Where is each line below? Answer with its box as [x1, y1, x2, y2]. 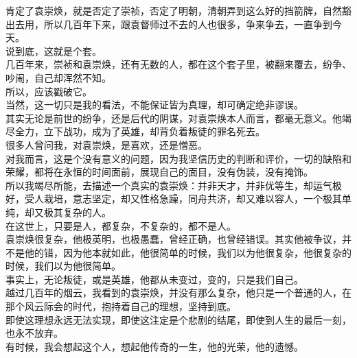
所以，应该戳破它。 [5, 84, 92, 98]
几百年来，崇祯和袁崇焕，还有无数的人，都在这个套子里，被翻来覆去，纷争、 [5, 57, 352, 71]
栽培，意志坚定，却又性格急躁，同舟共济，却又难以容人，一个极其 [43, 191, 342, 206]
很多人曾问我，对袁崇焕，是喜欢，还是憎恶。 [5, 137, 207, 152]
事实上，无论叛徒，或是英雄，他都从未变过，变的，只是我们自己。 [5, 272, 303, 286]
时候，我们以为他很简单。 [5, 259, 121, 273]
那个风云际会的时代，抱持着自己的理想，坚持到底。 [5, 299, 236, 313]
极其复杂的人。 [43, 204, 111, 219]
